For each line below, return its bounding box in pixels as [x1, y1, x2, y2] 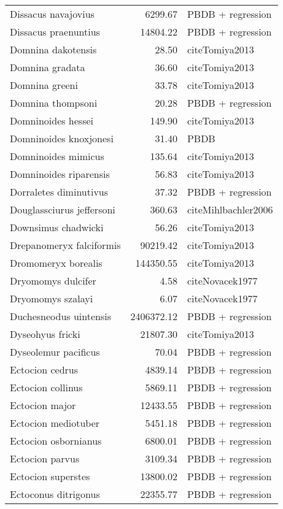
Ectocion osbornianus [10, 434, 102, 448]
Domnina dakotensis [10, 42, 97, 56]
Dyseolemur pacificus [10, 345, 100, 359]
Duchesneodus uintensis [10, 309, 112, 323]
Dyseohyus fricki [10, 327, 80, 341]
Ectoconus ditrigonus [10, 487, 100, 501]
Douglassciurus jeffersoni [10, 202, 115, 216]
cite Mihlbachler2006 [187, 202, 273, 216]
